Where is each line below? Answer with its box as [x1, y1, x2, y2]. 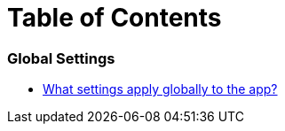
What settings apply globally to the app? [43, 81, 278, 97]
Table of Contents [7, 3, 222, 33]
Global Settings [7, 49, 115, 67]
